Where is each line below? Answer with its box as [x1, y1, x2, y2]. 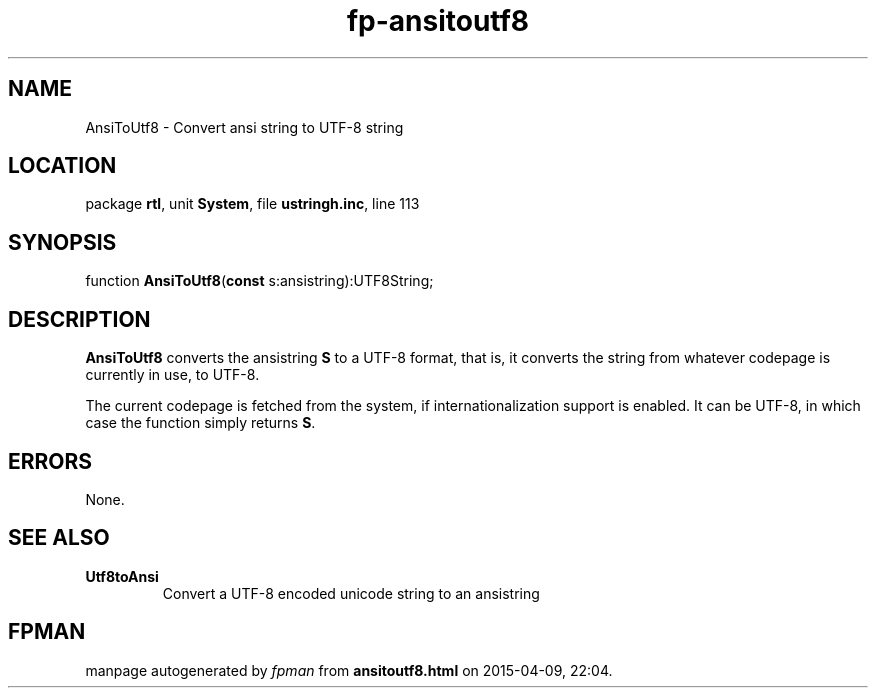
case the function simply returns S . [85, 414, 316, 432]
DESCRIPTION [8, 306, 151, 332]
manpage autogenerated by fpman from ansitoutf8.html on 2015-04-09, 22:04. [85, 661, 613, 679]
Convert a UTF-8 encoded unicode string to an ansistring [162, 584, 540, 602]
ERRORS [8, 448, 93, 474]
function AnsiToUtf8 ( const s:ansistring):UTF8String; [85, 272, 434, 290]
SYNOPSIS [8, 229, 117, 255]
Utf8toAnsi [85, 567, 159, 585]
